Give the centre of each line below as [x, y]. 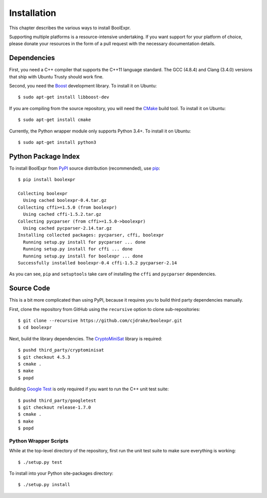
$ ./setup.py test [40, 462]
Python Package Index [44, 156]
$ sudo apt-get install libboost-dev [64, 97]
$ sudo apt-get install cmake [55, 120]
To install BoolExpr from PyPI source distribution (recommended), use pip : [85, 168]
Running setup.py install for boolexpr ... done [83, 256]
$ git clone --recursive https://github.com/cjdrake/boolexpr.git [100, 321]
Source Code [30, 288]
